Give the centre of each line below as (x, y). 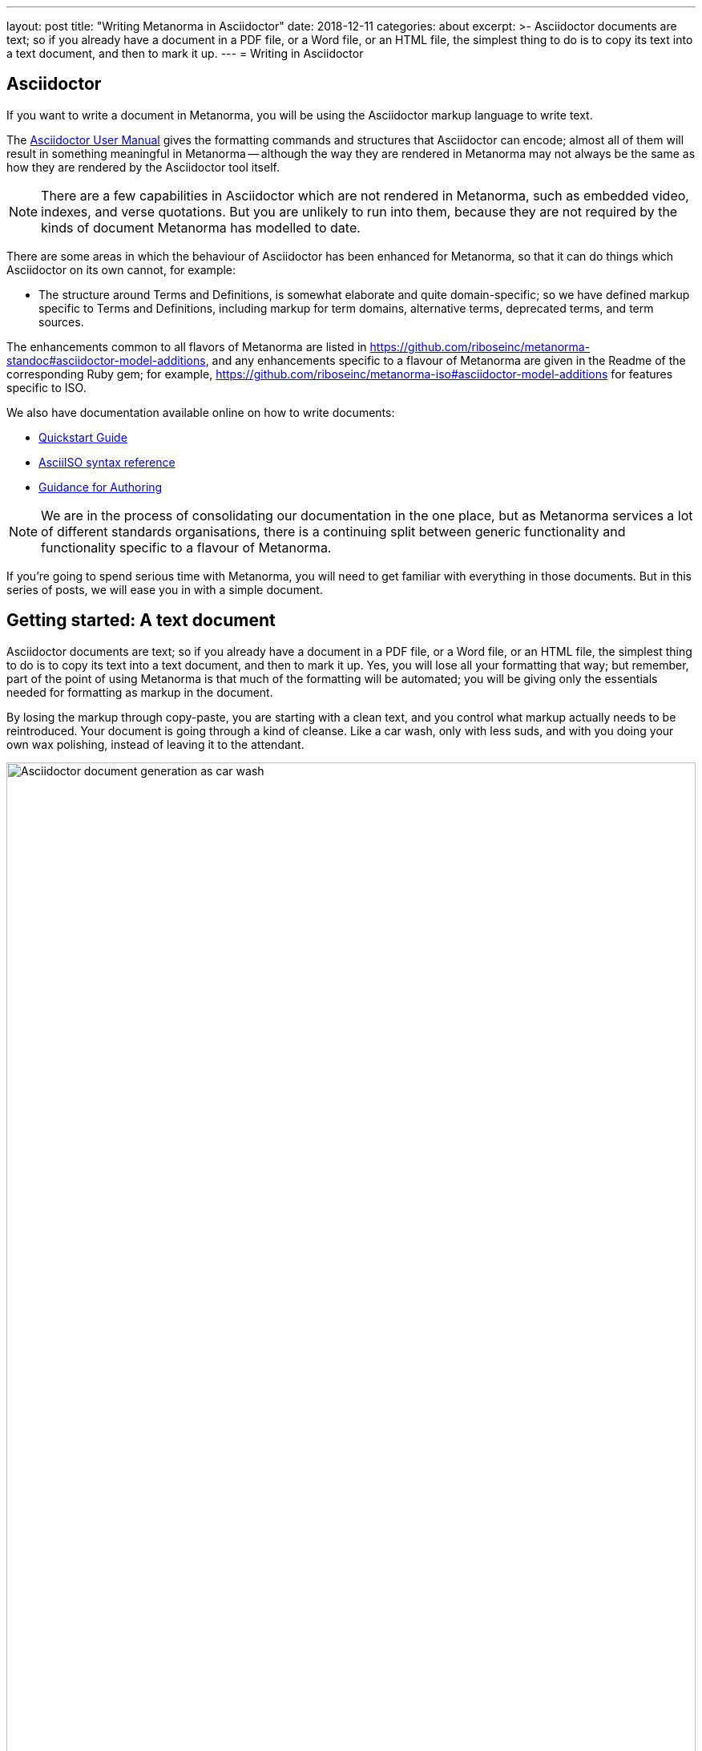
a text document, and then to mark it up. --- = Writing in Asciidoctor (185, 53)
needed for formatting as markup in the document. (140, 692)
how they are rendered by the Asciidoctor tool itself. (143, 167)
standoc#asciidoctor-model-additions (106, 360)
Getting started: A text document (141, 621)
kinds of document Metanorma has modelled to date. (201, 227)
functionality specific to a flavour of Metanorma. (186, 547)
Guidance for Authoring (101, 487)
